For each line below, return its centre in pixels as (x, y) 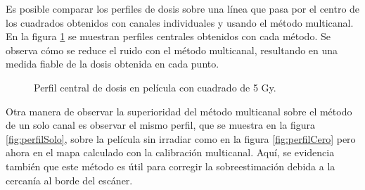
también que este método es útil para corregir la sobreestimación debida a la (171, 166)
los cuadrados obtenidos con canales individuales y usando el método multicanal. (180, 22)
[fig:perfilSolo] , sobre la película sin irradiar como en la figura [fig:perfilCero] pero (181, 138)
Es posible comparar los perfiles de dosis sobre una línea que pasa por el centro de (183, 8)
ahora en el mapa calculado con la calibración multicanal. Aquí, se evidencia (170, 152)
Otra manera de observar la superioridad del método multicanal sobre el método (179, 111)
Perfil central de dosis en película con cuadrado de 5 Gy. (155, 87)
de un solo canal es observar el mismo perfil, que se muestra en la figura (161, 125)
